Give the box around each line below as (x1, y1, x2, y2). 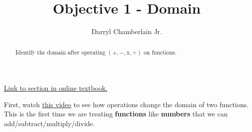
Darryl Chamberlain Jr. (91, 26, 162, 37)
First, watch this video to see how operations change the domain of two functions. (4, 99, 249, 109)
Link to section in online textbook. (4, 83, 108, 93)
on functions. (143, 48, 177, 56)
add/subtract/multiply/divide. (4, 118, 95, 128)
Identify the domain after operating (15, 48, 106, 56)
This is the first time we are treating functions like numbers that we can (4, 109, 228, 119)
